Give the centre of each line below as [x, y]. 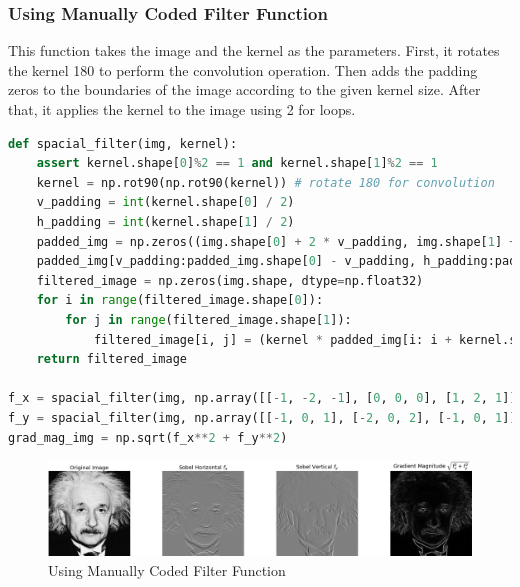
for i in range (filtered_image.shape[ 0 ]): [180, 300]
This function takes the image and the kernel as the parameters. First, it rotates [254, 50]
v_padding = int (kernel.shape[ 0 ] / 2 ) [165, 202]
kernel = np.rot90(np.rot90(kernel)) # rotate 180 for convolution [265, 182]
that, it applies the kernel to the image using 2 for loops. [182, 109]
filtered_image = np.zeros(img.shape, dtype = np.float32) [230, 280]
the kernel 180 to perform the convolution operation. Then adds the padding [243, 69]
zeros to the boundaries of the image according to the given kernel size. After [244, 89]
